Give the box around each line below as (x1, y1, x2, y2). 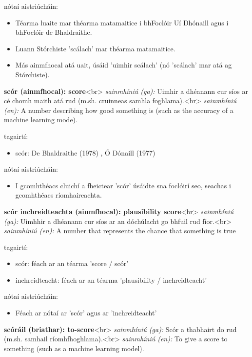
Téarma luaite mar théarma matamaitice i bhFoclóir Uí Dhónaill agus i (15, 17, 229, 27)
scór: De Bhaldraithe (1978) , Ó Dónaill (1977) (15, 147, 155, 157)
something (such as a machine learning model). (4, 343, 144, 353)
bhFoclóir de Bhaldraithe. (15, 27, 92, 37)
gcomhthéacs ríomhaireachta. (15, 190, 102, 200)
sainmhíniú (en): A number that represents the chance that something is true (4, 225, 236, 236)
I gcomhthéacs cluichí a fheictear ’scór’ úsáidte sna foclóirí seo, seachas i (15, 180, 231, 190)
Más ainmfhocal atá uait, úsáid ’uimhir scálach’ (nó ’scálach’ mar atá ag (15, 60, 232, 70)
